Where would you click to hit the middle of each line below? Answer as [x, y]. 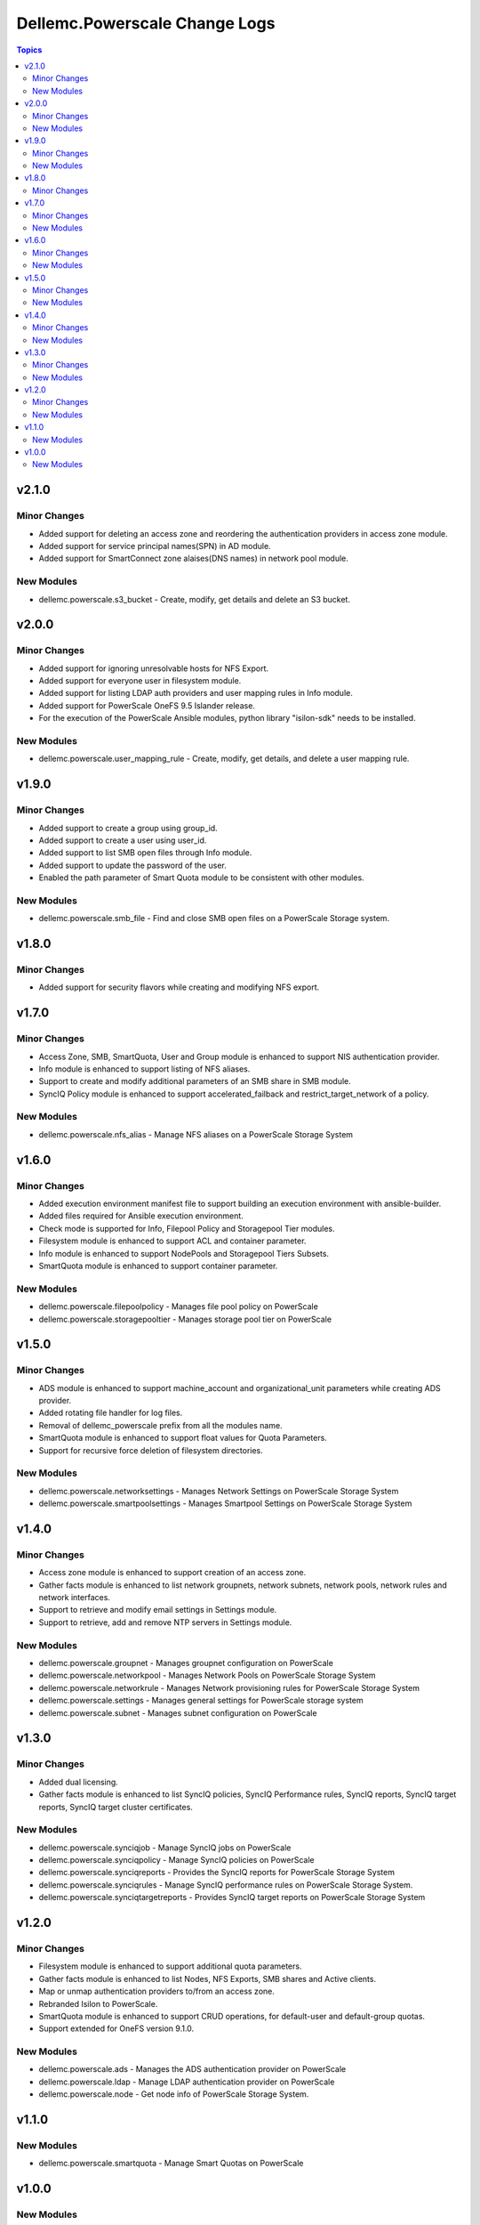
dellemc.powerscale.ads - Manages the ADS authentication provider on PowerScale [192, 2069]
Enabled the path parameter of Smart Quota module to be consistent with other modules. [201, 878]
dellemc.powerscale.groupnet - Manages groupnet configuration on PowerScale [186, 1663]
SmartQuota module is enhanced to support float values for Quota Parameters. [183, 1438]
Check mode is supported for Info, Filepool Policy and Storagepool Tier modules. [187, 1228]
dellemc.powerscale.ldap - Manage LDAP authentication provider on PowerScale [187, 2082]
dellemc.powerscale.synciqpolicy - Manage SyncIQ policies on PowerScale [176, 1860]
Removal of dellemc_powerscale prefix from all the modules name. [161, 1425]
